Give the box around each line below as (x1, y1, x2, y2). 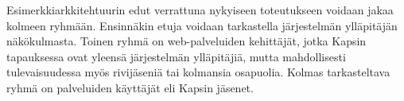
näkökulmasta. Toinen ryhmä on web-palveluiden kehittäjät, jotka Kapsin (6, 33, 367, 49)
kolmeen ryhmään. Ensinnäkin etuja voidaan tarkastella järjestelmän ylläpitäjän (6, 17, 398, 33)
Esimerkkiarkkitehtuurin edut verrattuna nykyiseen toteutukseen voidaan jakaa (6, 2, 394, 17)
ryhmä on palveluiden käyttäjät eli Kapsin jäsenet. (6, 79, 254, 95)
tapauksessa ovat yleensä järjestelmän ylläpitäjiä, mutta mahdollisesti (6, 48, 346, 64)
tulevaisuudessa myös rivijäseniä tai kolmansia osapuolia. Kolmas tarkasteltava (6, 64, 390, 80)
